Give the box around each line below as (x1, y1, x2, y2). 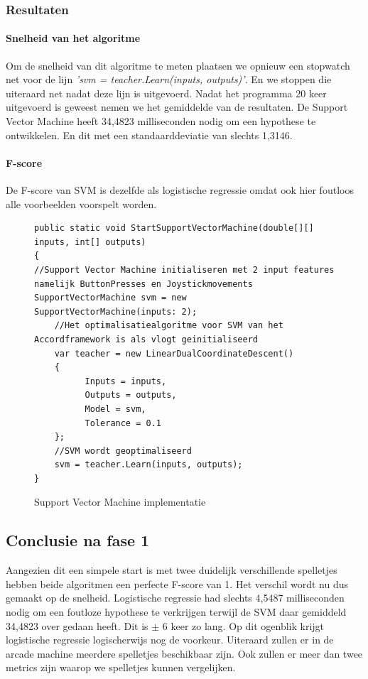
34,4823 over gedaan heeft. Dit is (6, 618, 148, 633)
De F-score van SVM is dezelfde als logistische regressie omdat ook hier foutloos (6, 183, 354, 197)
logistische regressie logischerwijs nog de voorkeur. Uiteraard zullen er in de (6, 632, 334, 647)
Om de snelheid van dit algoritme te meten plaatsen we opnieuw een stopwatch (6, 58, 350, 72)
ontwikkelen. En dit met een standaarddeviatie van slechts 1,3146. (6, 127, 293, 142)
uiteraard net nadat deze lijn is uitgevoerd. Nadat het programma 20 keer (6, 85, 327, 100)
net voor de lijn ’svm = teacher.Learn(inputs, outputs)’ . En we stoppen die (6, 72, 332, 87)
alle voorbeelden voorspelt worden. (6, 196, 157, 211)
